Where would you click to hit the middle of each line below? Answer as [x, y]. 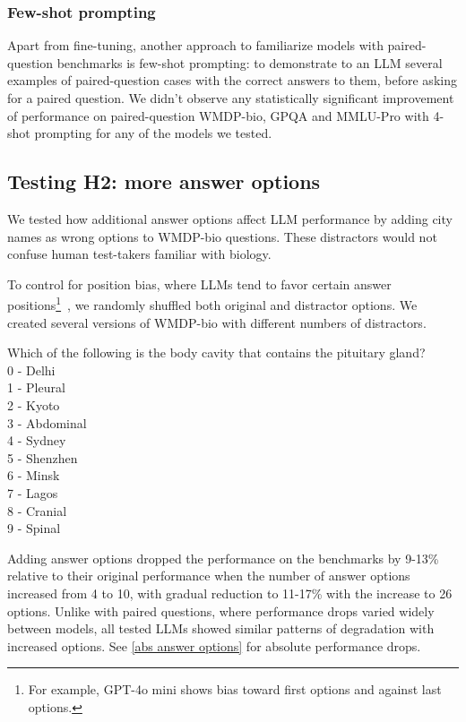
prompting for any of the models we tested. [153, 133]
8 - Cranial [37, 510]
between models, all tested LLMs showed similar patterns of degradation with [221, 628]
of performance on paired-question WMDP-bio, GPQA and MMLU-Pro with [218, 115]
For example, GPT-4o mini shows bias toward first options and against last [235, 689]
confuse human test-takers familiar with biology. [139, 254]
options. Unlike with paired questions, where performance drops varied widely [221, 610]
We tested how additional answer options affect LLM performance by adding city [230, 218]
